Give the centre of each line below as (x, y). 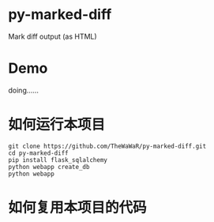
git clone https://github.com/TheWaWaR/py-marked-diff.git (107, 146)
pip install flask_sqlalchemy (58, 160)
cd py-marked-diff (38, 153)
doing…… (24, 90)
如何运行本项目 (57, 125)
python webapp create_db (49, 167)
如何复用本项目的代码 (78, 208)
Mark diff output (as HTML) (53, 36)
